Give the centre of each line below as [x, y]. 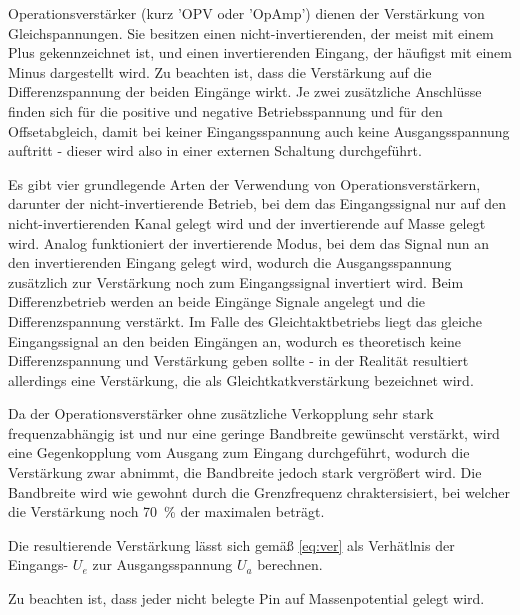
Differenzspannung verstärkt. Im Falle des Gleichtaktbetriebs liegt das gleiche [245, 320]
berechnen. [290, 564]
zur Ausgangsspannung [162, 564]
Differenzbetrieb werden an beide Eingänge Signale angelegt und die [217, 301]
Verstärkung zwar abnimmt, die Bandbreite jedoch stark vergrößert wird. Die [245, 472]
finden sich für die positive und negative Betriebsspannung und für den [225, 110]
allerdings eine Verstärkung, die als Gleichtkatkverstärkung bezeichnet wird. [241, 379]
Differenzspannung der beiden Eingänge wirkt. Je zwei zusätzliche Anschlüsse [245, 91]
